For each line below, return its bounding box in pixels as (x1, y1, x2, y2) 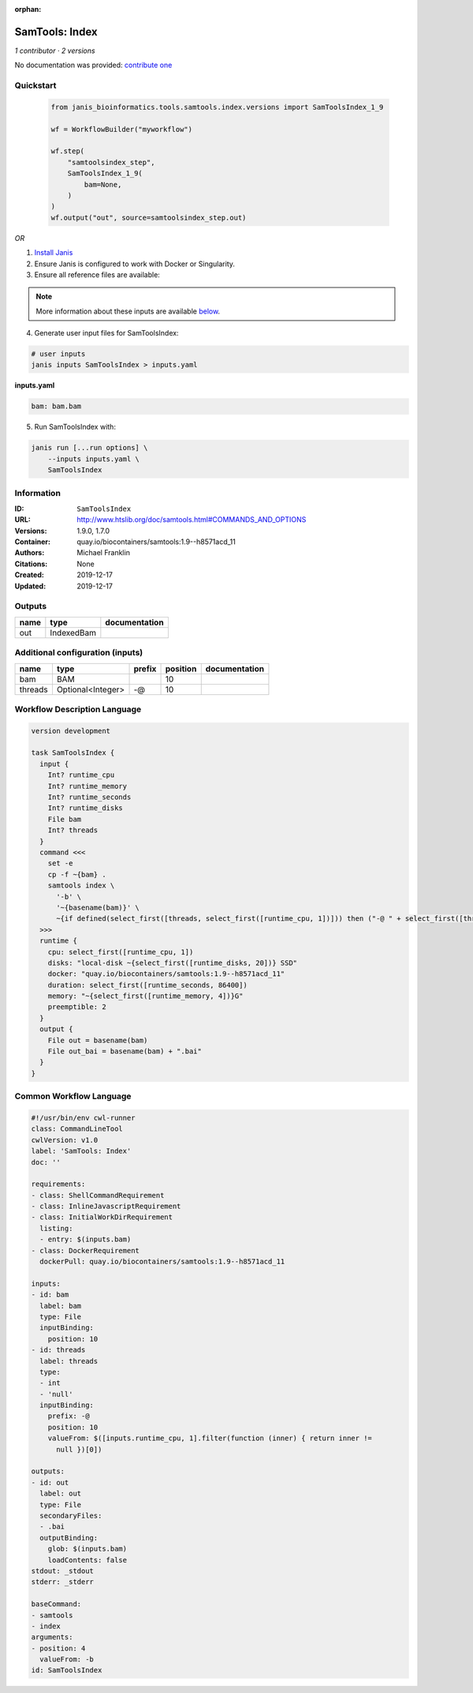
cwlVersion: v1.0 (31, 1136, 99, 1144)
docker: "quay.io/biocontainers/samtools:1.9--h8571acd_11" (47, 970, 285, 978)
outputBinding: (39, 1533, 99, 1542)
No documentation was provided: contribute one (14, 60, 173, 70)
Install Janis (34, 248, 73, 257)
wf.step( (50, 147, 85, 156)
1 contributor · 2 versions (14, 46, 95, 55)
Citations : (14, 559, 48, 569)
